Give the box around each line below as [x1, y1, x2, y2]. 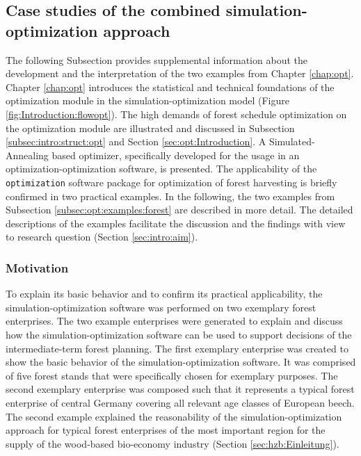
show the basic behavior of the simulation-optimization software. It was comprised [6, 355, 356, 369]
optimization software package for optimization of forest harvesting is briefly [6, 174, 337, 189]
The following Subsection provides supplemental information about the [6, 52, 307, 67]
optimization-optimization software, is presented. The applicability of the [6, 161, 317, 176]
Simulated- [268, 134, 315, 149]
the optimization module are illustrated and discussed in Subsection [6, 120, 295, 135]
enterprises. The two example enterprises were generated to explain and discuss [6, 313, 343, 328]
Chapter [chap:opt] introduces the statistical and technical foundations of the [6, 79, 335, 94]
